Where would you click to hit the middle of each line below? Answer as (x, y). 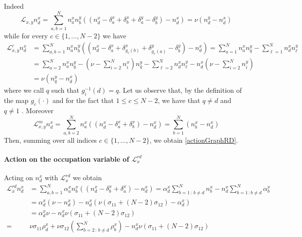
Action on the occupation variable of (67, 159)
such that (65, 90)
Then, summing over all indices (51, 140)
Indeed (14, 6)
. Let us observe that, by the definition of (180, 90)
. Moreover (37, 110)
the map (16, 100)
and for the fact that (83, 100)
